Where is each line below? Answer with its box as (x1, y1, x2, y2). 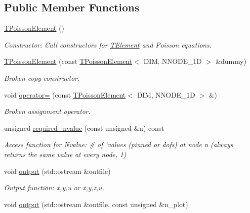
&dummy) (215, 56, 247, 66)
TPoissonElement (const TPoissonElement (4, 56, 132, 66)
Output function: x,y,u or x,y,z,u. (4, 182, 104, 193)
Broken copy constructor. (4, 72, 80, 83)
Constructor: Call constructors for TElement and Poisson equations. (4, 39, 211, 50)
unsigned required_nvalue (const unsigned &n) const (4, 122, 164, 133)
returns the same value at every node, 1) (4, 149, 126, 159)
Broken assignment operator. (4, 106, 90, 116)
